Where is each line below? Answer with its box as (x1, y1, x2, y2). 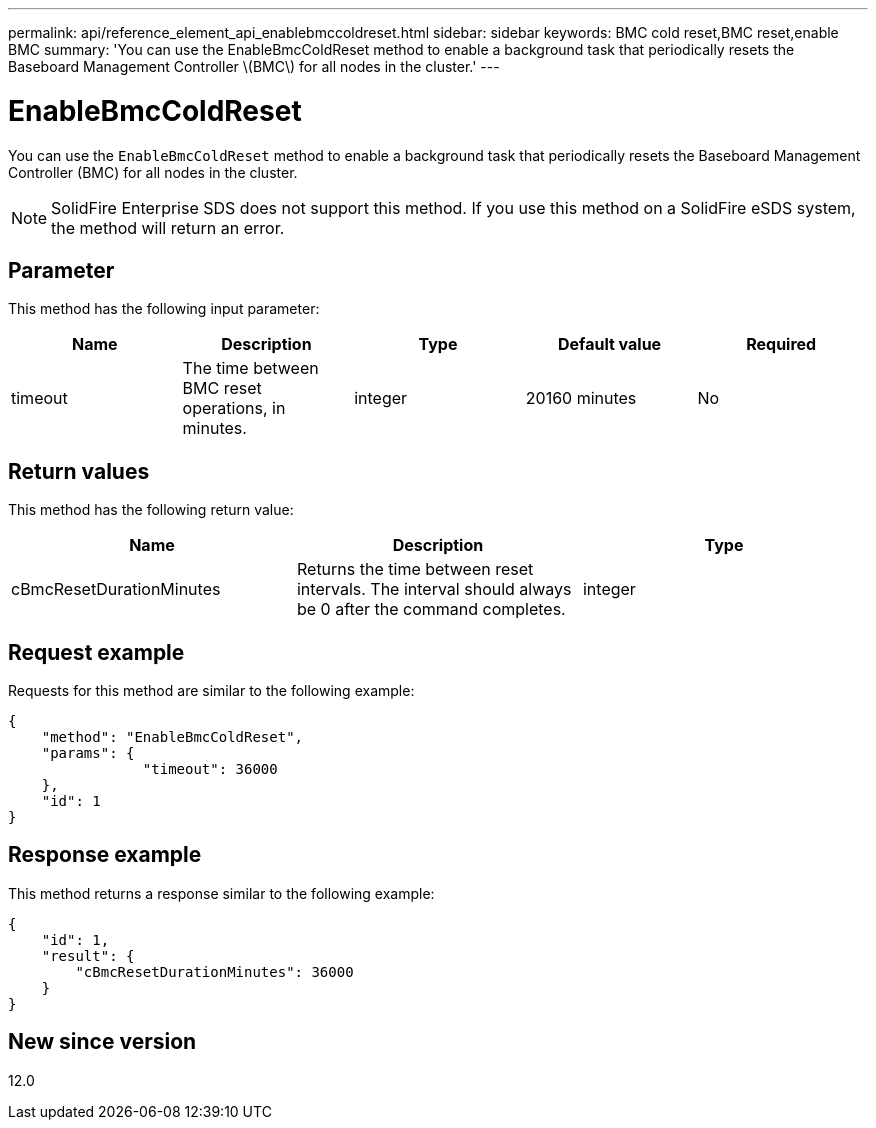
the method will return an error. (51, 217, 285, 238)
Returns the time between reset (296, 559, 534, 580)
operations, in (182, 398, 286, 419)
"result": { (41, 947, 135, 964)
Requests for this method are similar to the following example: (8, 682, 415, 700)
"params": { (41, 745, 135, 762)
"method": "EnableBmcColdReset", (41, 729, 304, 746)
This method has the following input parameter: (8, 300, 320, 318)
